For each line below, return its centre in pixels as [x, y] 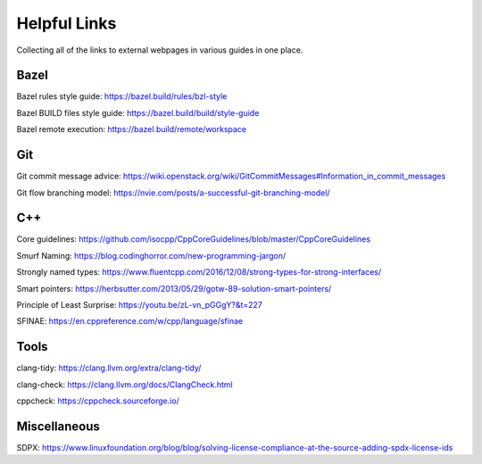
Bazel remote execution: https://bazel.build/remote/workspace [132, 129]
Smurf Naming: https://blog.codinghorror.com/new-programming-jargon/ [151, 255]
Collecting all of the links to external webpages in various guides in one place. [160, 50]
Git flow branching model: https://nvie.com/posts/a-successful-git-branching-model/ [173, 193]
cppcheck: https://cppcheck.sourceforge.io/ [98, 401]
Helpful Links [66, 23]
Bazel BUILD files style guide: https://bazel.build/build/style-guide [138, 112]
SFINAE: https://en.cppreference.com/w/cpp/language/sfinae [130, 321]
